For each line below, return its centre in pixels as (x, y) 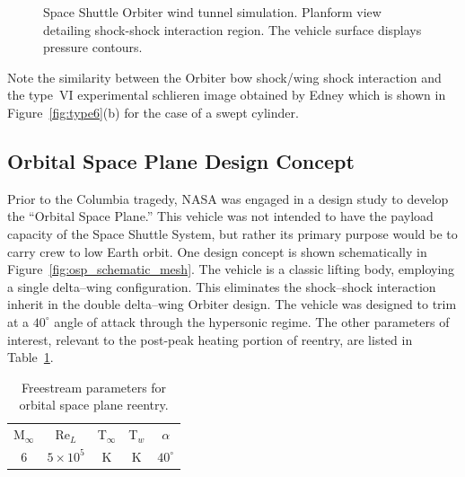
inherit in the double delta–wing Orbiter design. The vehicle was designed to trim (232, 304)
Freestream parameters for (94, 387)
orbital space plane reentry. (94, 405)
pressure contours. (93, 47)
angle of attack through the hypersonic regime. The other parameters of (252, 321)
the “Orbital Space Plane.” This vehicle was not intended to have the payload (220, 216)
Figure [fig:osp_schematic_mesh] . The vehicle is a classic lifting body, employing (231, 269)
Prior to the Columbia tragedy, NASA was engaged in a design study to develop (228, 198)
